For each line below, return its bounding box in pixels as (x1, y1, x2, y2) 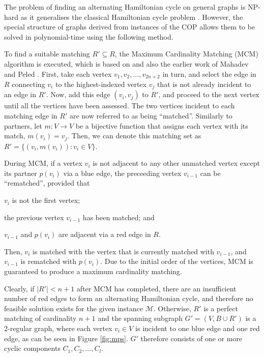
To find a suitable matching (4, 48, 90, 59)
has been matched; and (82, 212, 155, 222)
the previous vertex (4, 212, 64, 222)
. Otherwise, (153, 303, 191, 313)
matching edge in (4, 110, 57, 121)
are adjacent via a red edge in (58, 229, 151, 240)
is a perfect (203, 303, 238, 313)
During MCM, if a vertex (4, 158, 82, 168)
